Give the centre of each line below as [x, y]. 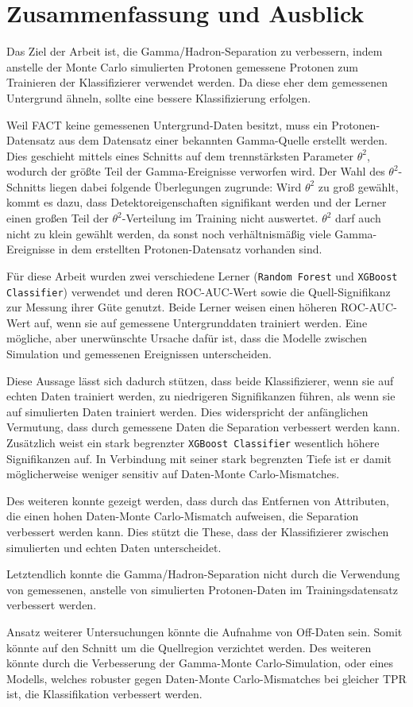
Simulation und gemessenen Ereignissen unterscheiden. [139, 353]
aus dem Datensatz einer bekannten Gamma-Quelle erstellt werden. [223, 140]
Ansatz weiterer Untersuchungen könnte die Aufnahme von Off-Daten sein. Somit [205, 631]
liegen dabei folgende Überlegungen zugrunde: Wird [176, 186]
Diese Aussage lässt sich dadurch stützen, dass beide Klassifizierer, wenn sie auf [200, 380]
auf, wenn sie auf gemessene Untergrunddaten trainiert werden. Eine [201, 322]
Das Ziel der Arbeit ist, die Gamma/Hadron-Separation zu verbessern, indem [195, 51]
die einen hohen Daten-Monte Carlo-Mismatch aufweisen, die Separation [183, 516]
